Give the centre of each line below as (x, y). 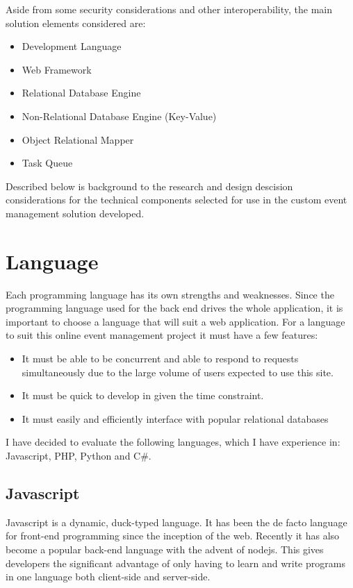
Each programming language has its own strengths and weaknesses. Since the (170, 294)
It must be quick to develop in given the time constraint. (143, 395)
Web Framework (57, 69)
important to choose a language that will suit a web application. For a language (175, 321)
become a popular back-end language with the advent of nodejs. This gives (165, 549)
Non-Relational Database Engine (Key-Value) (119, 116)
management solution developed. (75, 213)
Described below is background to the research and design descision (149, 186)
